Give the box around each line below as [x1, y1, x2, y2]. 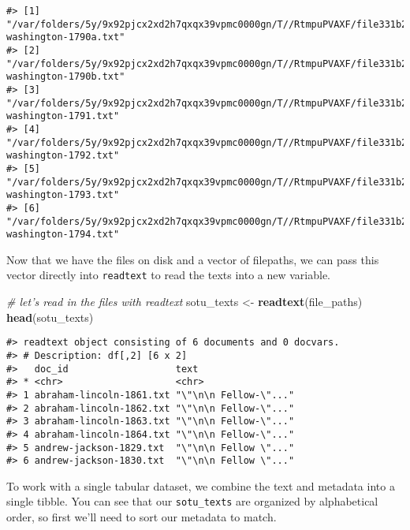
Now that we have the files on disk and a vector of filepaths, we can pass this [6, 251, 379, 267]
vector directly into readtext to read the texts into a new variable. [6, 267, 331, 283]
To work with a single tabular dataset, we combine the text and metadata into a [6, 477, 395, 494]
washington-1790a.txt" [6, 32, 125, 43]
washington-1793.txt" [6, 189, 120, 201]
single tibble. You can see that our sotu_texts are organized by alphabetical [6, 493, 378, 509]
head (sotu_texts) [6, 308, 94, 325]
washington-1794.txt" [6, 229, 120, 241]
